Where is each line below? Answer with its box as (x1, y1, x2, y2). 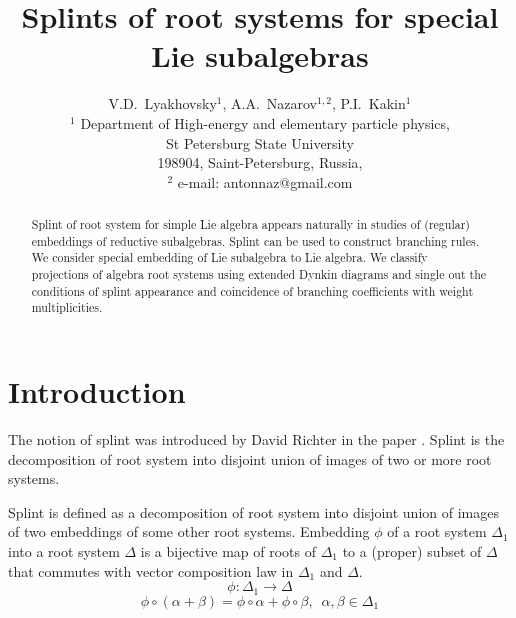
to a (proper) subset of (342, 540, 482, 561)
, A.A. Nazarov (222, 93, 318, 114)
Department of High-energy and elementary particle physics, (80, 112, 450, 133)
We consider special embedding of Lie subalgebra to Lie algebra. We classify (31, 249, 428, 266)
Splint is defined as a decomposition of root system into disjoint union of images (8, 501, 499, 522)
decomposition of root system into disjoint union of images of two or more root (8, 448, 492, 469)
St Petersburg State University (166, 132, 354, 153)
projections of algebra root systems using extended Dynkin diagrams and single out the (31, 266, 487, 283)
